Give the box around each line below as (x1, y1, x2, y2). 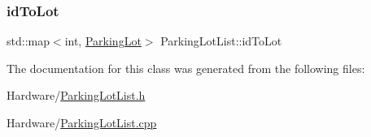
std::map (7, 32, 50, 49)
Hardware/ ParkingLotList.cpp (7, 114, 157, 131)
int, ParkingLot (64, 32, 142, 49)
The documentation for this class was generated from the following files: (7, 59, 365, 76)
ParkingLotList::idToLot (160, 32, 282, 49)
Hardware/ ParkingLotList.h (7, 87, 146, 104)
